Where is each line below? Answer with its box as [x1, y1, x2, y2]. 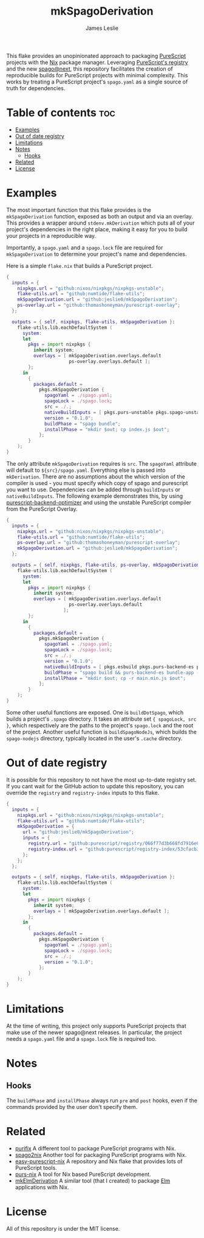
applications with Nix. [15, 1183, 69, 1191]
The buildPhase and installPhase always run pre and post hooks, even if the [6, 1097, 197, 1104]
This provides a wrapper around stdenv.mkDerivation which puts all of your [6, 219, 195, 226]
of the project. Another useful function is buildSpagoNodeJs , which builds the [6, 728, 197, 735]
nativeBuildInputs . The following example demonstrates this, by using [6, 492, 183, 500]
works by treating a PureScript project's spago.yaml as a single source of [6, 78, 188, 85]
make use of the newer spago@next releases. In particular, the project [6, 1029, 182, 1036]
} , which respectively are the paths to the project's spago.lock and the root [6, 721, 194, 729]
